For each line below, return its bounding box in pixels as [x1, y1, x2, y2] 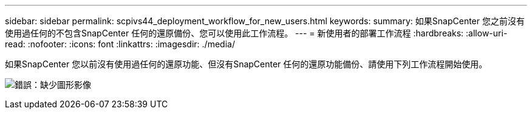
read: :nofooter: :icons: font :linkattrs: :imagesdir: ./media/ [5, 39, 235, 49]
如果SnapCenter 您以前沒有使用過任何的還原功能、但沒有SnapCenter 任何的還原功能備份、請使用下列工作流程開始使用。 [5, 59, 488, 69]
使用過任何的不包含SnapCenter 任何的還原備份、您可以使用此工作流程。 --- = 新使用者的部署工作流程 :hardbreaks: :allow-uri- [5, 28, 508, 38]
